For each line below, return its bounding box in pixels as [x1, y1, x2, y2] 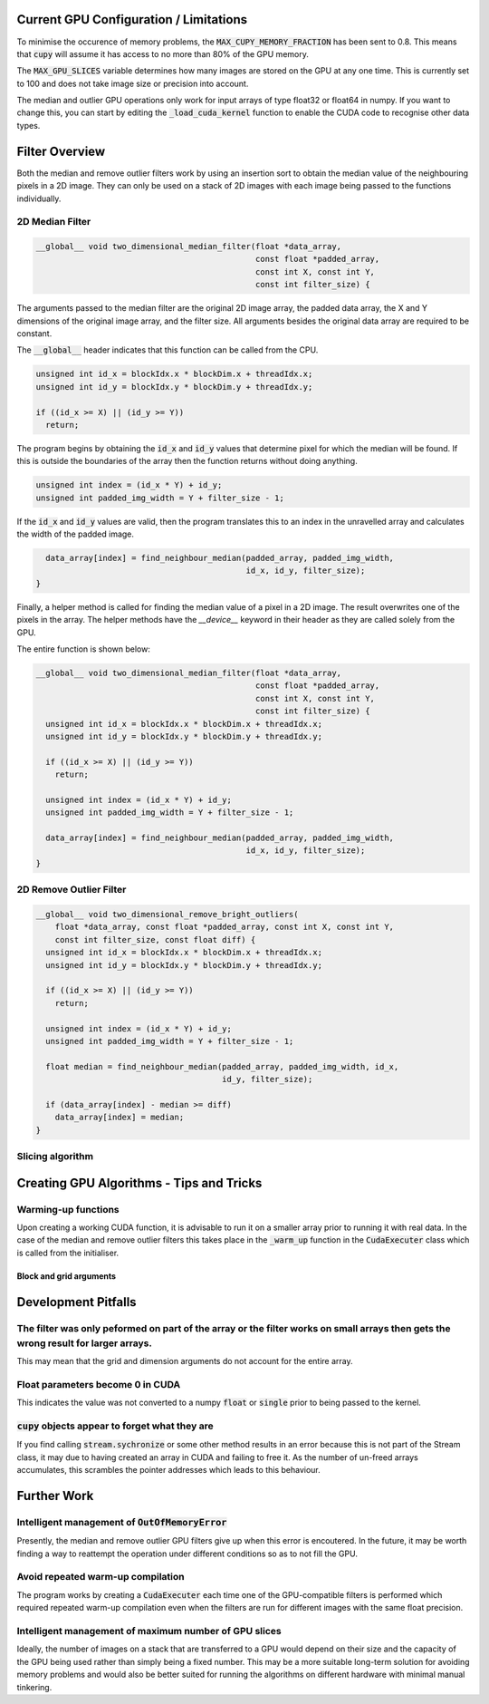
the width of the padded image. [16, 528, 135, 539]
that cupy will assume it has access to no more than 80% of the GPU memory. [16, 48, 310, 59]
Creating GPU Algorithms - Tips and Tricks [16, 1175, 263, 1191]
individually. [16, 193, 62, 204]
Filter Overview [16, 143, 106, 159]
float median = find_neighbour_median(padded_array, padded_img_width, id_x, [45, 1061, 399, 1071]
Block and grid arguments [16, 1270, 117, 1282]
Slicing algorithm [16, 1150, 94, 1162]
